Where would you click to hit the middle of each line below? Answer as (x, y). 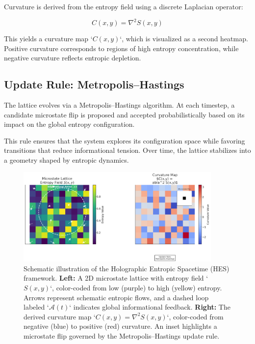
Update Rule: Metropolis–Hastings (94, 84)
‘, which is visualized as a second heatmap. (184, 39)
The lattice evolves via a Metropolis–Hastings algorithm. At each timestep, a (119, 105)
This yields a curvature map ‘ (48, 39)
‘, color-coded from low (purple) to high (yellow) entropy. (136, 288)
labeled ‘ (36, 307)
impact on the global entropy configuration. (69, 124)
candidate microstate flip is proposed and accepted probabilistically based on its (124, 114)
